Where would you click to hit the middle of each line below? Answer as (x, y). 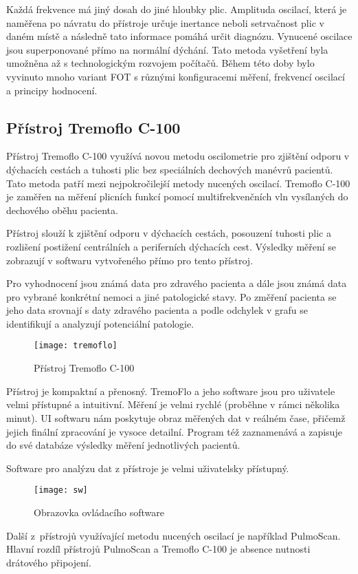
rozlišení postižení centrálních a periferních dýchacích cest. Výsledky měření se (171, 246)
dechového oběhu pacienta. (62, 210)
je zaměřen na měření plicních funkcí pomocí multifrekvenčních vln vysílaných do (177, 196)
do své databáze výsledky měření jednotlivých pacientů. (123, 445)
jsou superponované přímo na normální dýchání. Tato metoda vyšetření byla (167, 49)
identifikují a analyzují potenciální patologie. (100, 323)
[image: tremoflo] (76, 346)
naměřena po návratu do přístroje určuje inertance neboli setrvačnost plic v (165, 22)
